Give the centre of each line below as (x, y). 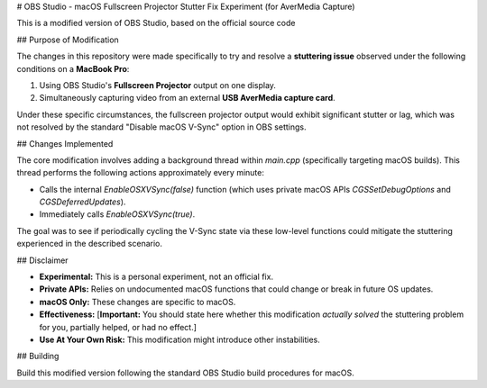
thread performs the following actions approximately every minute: (141, 173)
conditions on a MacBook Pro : (73, 68)
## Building (38, 356)
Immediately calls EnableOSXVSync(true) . (117, 214)
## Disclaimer (42, 260)
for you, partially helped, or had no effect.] (118, 327)
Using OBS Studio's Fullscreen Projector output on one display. (158, 85)
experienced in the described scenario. (89, 244)
